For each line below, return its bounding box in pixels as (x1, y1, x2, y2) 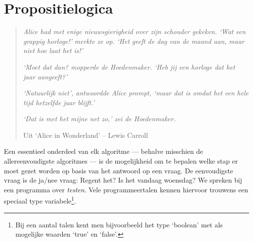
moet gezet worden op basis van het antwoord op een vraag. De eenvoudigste (4, 165, 234, 175)
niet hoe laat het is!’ (23, 45, 83, 56)
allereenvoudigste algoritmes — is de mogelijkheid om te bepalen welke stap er (4, 156, 238, 166)
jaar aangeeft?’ (23, 71, 68, 81)
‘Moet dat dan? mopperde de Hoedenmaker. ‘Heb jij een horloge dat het (23, 61, 235, 72)
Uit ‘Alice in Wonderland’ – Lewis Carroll (23, 130, 148, 140)
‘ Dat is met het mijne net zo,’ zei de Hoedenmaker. (23, 113, 176, 124)
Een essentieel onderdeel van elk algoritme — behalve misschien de (4, 146, 203, 156)
